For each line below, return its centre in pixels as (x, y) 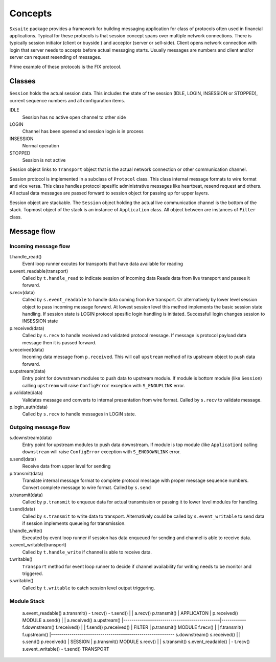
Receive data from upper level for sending (66, 466)
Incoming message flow (40, 247)
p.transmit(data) (26, 473)
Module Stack (27, 601)
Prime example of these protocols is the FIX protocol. (65, 67)
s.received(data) (27, 349)
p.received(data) (27, 328)
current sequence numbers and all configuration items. (67, 100)
